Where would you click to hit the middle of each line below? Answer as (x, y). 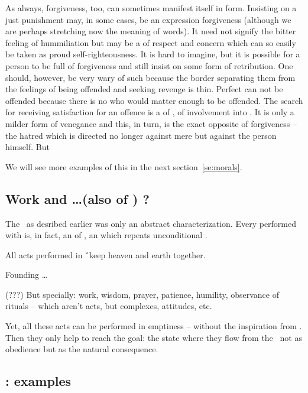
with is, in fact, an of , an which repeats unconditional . (106, 235)
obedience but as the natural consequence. (82, 349)
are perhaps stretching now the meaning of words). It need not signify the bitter (151, 31)
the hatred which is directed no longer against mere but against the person (141, 135)
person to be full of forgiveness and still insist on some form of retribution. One (149, 65)
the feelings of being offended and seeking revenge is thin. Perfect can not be (144, 89)
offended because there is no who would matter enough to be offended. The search (154, 100)
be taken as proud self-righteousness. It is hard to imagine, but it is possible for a (153, 54)
